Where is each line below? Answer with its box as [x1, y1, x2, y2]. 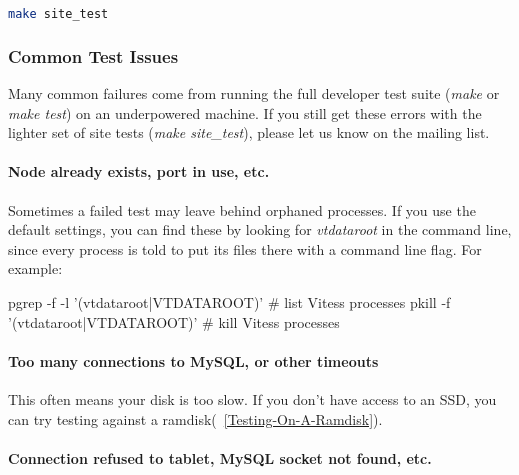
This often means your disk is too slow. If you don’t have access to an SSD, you [8, 389, 497, 410]
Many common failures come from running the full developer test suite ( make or [8, 83, 500, 104]
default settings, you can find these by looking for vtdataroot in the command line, [8, 219, 512, 240]
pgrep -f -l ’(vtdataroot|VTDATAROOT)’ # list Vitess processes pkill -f [8, 292, 451, 313]
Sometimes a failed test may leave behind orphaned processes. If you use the [8, 199, 476, 220]
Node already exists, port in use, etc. [8, 161, 270, 182]
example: [8, 258, 63, 279]
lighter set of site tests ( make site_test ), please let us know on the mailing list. [8, 122, 490, 143]
